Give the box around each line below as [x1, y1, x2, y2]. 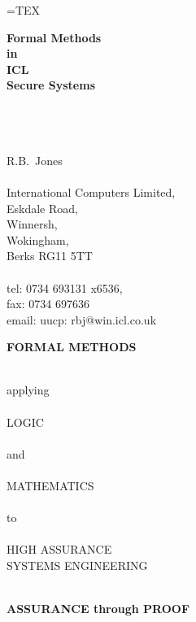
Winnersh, [7, 215, 58, 233]
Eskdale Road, [7, 199, 78, 216]
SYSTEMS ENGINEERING [7, 557, 148, 573]
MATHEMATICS [7, 477, 94, 494]
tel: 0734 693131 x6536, [7, 279, 123, 296]
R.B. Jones [7, 151, 63, 168]
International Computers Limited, [7, 183, 176, 200]
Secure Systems [7, 76, 96, 94]
